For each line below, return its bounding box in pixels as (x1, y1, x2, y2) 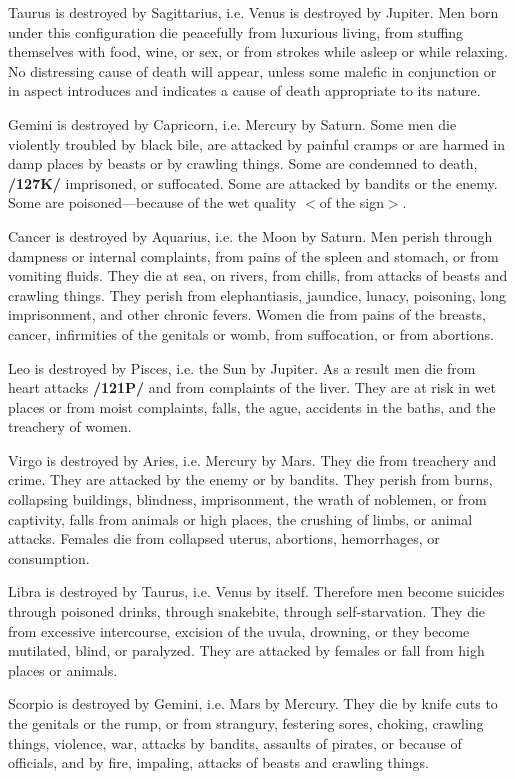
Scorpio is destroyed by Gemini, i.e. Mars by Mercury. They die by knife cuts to (8, 693, 498, 714)
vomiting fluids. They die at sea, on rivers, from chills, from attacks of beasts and (8, 265, 508, 286)
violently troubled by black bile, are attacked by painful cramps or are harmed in (8, 133, 505, 154)
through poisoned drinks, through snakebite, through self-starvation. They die (8, 601, 486, 622)
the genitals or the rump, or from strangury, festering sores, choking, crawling (8, 713, 484, 733)
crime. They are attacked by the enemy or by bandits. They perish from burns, (8, 469, 493, 490)
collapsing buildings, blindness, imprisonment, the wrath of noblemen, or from (8, 489, 487, 510)
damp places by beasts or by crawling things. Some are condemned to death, (8, 153, 478, 174)
